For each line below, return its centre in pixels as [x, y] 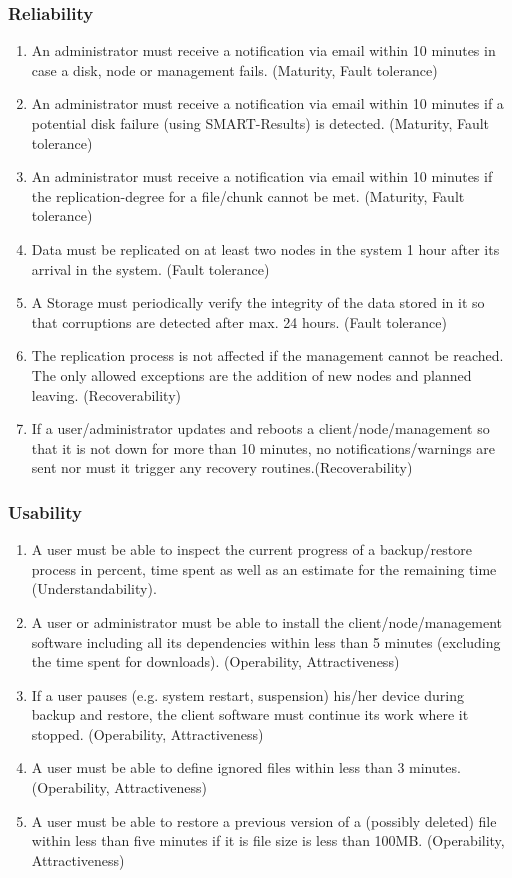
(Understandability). [94, 588]
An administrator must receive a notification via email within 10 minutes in [263, 50]
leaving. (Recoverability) [106, 394]
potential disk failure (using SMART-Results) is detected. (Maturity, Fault [260, 123]
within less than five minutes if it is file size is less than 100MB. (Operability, [268, 840]
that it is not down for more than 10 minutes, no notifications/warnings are [263, 447]
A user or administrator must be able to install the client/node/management [267, 621]
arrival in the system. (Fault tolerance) [150, 268]
